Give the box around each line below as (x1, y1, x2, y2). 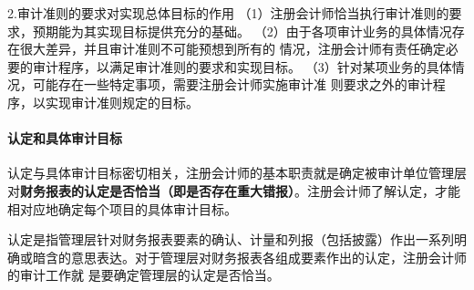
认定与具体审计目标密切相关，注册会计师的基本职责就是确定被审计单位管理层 (7, 163, 467, 182)
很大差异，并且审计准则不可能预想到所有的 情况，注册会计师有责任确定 (19, 39, 446, 58)
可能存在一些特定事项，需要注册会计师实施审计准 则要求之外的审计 (32, 75, 433, 94)
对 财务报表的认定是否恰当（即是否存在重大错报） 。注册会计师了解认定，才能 (7, 181, 460, 200)
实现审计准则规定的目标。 (45, 92, 199, 111)
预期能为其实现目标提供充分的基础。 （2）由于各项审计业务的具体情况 (32, 21, 452, 40)
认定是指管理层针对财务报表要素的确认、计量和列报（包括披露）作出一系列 (7, 230, 454, 249)
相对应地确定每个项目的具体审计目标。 (7, 199, 237, 218)
